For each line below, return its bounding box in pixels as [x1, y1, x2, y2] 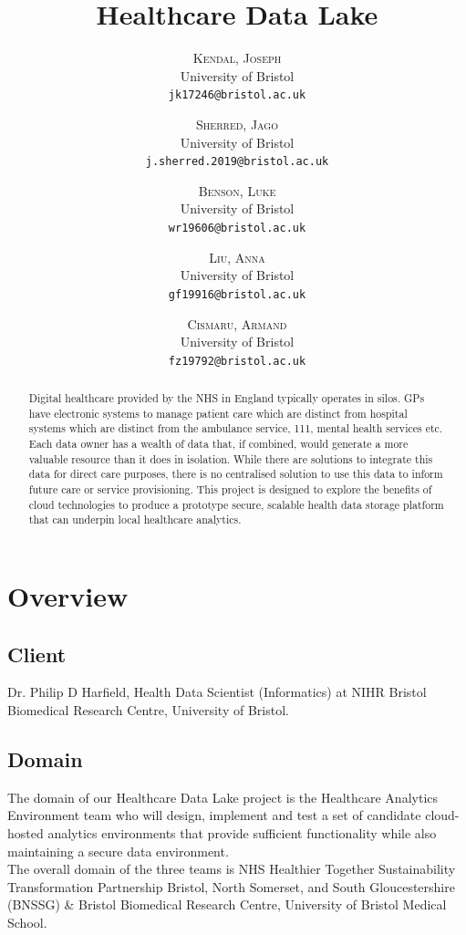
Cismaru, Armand [187, 314, 287, 333]
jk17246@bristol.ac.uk [168, 88, 306, 102]
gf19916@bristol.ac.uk [168, 287, 306, 301]
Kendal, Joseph [192, 48, 282, 68]
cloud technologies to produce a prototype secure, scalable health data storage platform [28, 496, 444, 512]
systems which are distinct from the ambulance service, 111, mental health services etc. [28, 421, 443, 436]
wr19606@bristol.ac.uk [168, 222, 306, 234]
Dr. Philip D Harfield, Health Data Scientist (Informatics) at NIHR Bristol [7, 682, 427, 701]
